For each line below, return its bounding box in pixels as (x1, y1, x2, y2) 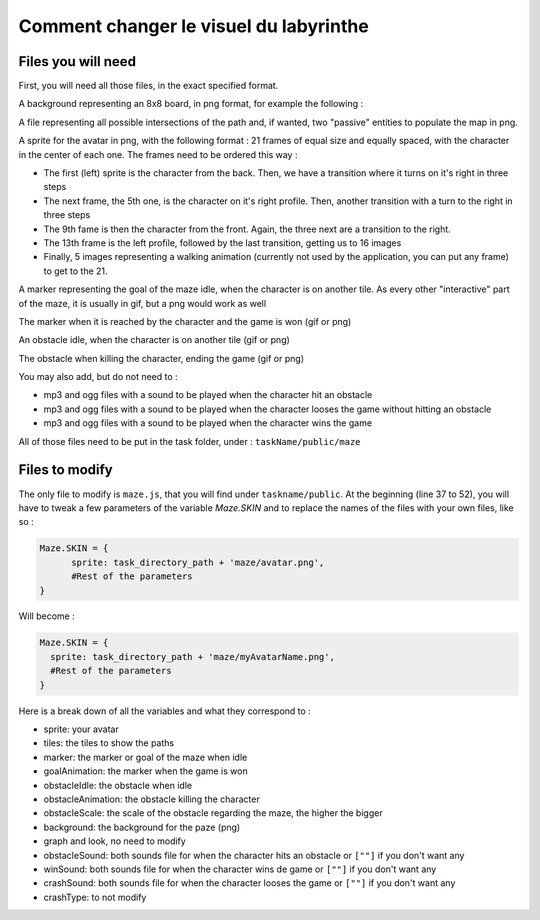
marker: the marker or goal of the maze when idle (43, 751, 248, 763)
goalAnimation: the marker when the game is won (43, 765, 249, 777)
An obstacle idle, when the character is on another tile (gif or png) (18, 334, 290, 346)
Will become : (18, 610, 75, 622)
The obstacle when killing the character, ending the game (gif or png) (18, 352, 305, 364)
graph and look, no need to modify (43, 835, 187, 847)
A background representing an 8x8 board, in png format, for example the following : (18, 98, 364, 110)
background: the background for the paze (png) (43, 821, 241, 833)
